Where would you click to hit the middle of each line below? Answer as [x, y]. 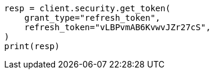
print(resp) [32, 46]
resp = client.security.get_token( [88, 8]
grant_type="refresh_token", [92, 18]
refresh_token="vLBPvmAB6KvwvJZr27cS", [117, 27]
